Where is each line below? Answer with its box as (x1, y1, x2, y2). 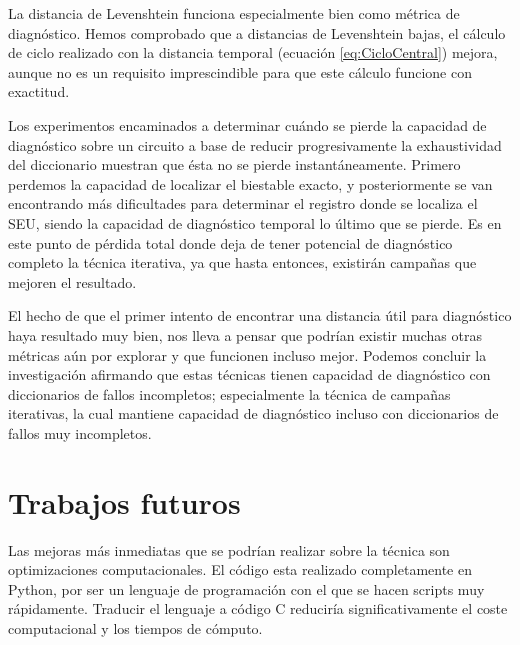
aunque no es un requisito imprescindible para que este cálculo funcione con (8, 61, 472, 82)
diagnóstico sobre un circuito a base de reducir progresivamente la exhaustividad (8, 134, 502, 155)
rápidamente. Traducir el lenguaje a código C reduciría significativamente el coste (8, 598, 508, 619)
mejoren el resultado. (8, 271, 137, 292)
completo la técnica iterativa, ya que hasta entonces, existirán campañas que (8, 252, 477, 273)
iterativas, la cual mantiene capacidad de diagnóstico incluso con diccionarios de (8, 403, 499, 424)
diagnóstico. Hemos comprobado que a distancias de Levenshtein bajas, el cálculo (8, 22, 506, 43)
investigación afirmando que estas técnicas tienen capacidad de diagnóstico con (8, 364, 491, 385)
